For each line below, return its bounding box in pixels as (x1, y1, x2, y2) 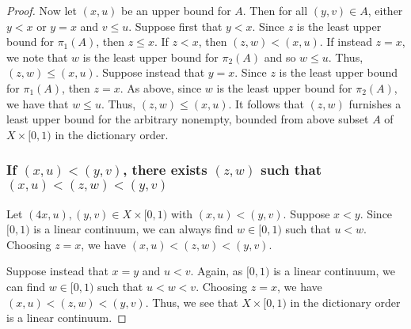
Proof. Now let (6, 2, 77, 18)
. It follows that (228, 95, 304, 112)
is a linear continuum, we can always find (33, 221, 234, 237)
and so (264, 48, 296, 65)
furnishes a (348, 95, 401, 112)
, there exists (123, 160, 207, 180)
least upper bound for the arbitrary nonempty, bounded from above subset (6, 111, 369, 127)
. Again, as (190, 263, 243, 279)
